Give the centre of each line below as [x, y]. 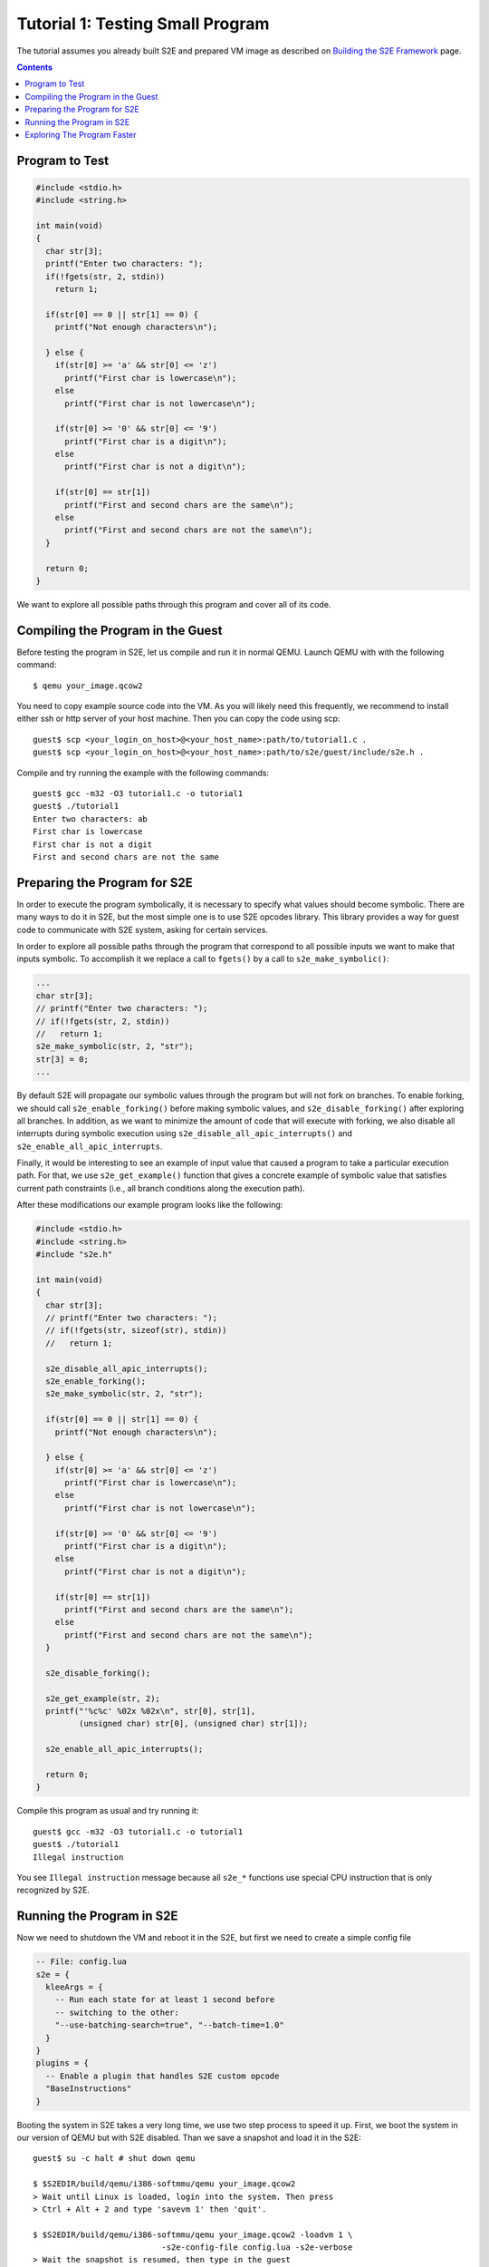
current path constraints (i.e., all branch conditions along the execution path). [161, 1188]
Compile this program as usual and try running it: [108, 1811]
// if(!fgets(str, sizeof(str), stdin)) [136, 1330]
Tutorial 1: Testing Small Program [143, 24]
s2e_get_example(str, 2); [103, 1698]
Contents [35, 67]
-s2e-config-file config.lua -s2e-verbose [257, 2248]
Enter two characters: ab [91, 819]
